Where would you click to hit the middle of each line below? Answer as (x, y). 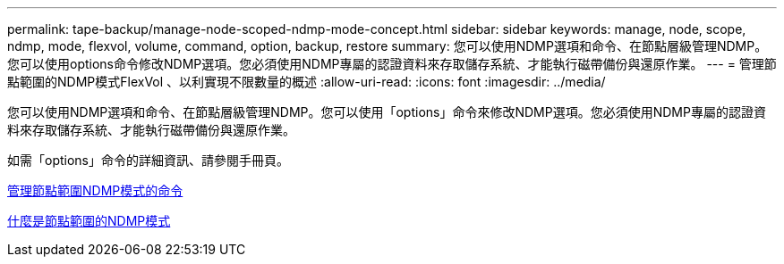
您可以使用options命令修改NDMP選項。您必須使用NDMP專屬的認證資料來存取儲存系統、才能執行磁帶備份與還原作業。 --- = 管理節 (392, 64)
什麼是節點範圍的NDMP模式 (89, 221)
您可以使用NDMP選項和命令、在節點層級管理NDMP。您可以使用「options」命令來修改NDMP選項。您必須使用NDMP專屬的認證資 (387, 112)
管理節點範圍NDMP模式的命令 (95, 190)
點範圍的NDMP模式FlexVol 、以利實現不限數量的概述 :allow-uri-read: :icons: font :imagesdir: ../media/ (307, 82)
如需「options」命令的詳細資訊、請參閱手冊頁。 (148, 160)
